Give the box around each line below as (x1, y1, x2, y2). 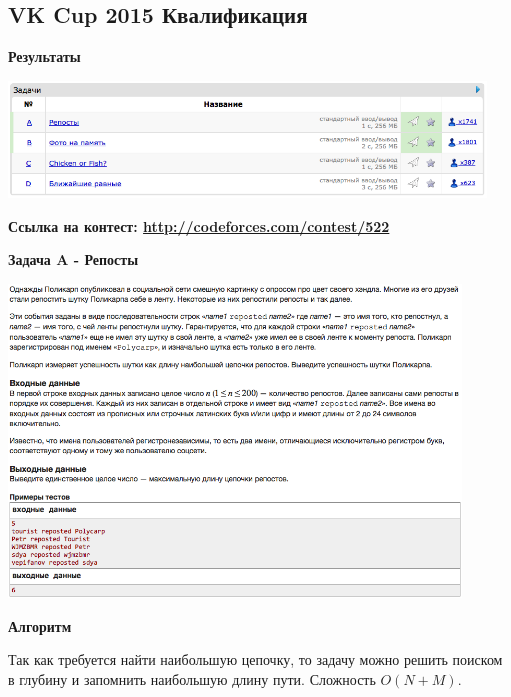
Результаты (8, 46, 81, 67)
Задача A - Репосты (8, 249, 139, 270)
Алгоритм (8, 615, 72, 636)
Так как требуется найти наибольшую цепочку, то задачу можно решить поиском (8, 649, 503, 670)
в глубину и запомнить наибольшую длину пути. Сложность (8, 668, 376, 689)
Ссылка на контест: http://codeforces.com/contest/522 (8, 215, 390, 236)
